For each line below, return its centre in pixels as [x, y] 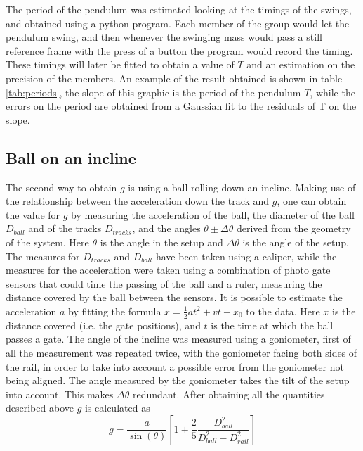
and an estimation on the [301, 64]
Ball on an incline [71, 157]
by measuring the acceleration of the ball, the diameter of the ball [213, 214]
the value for [33, 214]
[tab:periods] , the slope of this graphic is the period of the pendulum [153, 92]
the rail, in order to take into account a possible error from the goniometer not [175, 366]
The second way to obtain [61, 187]
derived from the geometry [293, 228]
